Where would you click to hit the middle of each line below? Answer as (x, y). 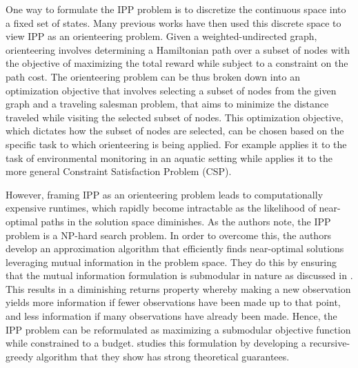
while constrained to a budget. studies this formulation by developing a (156, 343)
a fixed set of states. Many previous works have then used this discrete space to (173, 22)
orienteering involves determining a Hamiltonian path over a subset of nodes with (178, 49)
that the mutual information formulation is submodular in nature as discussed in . (179, 275)
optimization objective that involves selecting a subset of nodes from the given (171, 90)
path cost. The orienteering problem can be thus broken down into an (153, 76)
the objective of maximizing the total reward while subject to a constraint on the (177, 63)
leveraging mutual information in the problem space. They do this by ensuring (171, 262)
